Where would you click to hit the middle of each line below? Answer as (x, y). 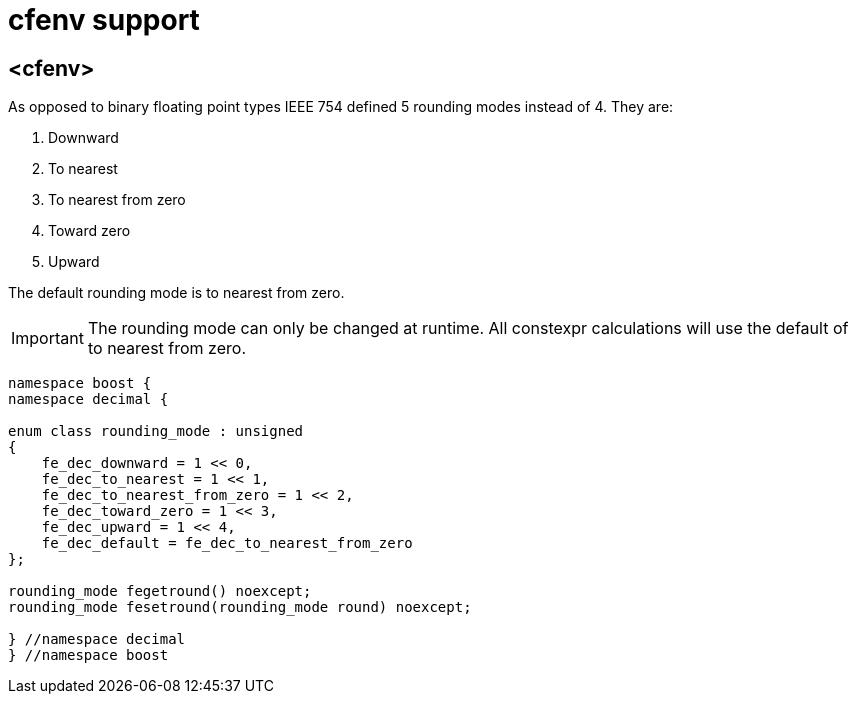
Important (47, 338)
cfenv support (104, 20)
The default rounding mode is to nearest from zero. (176, 293)
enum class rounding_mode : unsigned (156, 431)
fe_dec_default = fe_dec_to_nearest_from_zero (227, 543)
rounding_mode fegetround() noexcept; (160, 591)
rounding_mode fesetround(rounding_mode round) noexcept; (240, 607)
